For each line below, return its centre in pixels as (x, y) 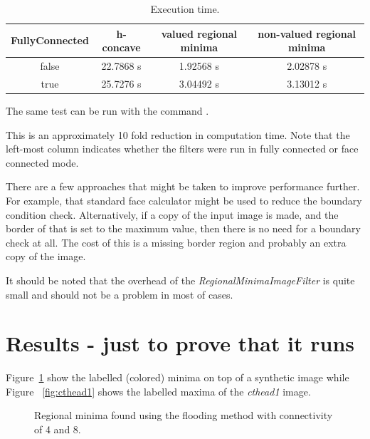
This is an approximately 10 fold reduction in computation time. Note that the (178, 134)
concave (121, 47)
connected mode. (42, 162)
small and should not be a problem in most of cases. (120, 294)
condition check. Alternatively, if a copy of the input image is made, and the (172, 214)
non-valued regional (307, 33)
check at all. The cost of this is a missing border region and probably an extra (176, 242)
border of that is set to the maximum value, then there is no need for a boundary (183, 228)
